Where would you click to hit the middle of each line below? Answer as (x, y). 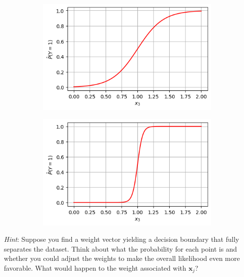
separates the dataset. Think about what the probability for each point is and (121, 248)
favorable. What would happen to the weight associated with (95, 267)
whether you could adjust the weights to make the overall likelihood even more (122, 258)
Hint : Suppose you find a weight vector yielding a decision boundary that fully (122, 239)
